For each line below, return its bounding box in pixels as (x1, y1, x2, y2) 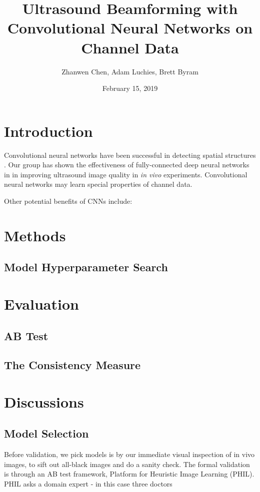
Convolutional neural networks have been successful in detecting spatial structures (4, 149, 256, 160)
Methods (4, 225, 66, 245)
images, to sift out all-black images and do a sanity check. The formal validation (4, 459, 250, 469)
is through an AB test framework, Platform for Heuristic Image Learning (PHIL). (4, 469, 254, 479)
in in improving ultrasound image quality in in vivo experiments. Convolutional (4, 169, 247, 179)
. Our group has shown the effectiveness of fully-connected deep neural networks (4, 159, 249, 170)
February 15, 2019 (102, 83, 158, 93)
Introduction (4, 120, 93, 141)
